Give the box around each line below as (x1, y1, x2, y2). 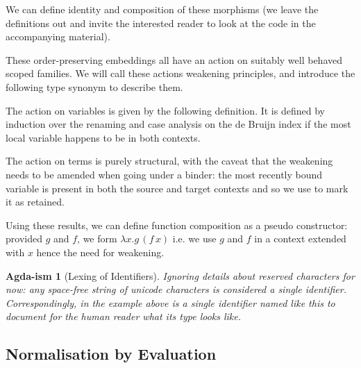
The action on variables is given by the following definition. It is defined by (6, 103, 325, 117)
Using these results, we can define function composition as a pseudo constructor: (6, 217, 348, 232)
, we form (77, 231, 117, 246)
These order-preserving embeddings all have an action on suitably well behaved (6, 52, 343, 67)
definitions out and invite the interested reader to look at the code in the (6, 15, 316, 30)
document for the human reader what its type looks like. (6, 309, 242, 324)
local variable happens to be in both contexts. (6, 130, 201, 144)
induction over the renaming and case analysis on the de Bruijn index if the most (6, 117, 351, 131)
